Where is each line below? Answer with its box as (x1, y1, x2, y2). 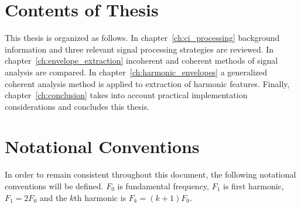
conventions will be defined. (5, 180, 104, 192)
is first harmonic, (223, 180, 284, 192)
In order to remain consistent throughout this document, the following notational (5, 168, 296, 181)
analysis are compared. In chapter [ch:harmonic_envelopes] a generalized (5, 65, 268, 78)
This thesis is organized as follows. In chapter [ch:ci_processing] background (5, 32, 280, 44)
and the (39, 191, 67, 203)
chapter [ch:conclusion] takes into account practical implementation (5, 89, 248, 101)
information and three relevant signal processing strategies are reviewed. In (5, 43, 274, 55)
